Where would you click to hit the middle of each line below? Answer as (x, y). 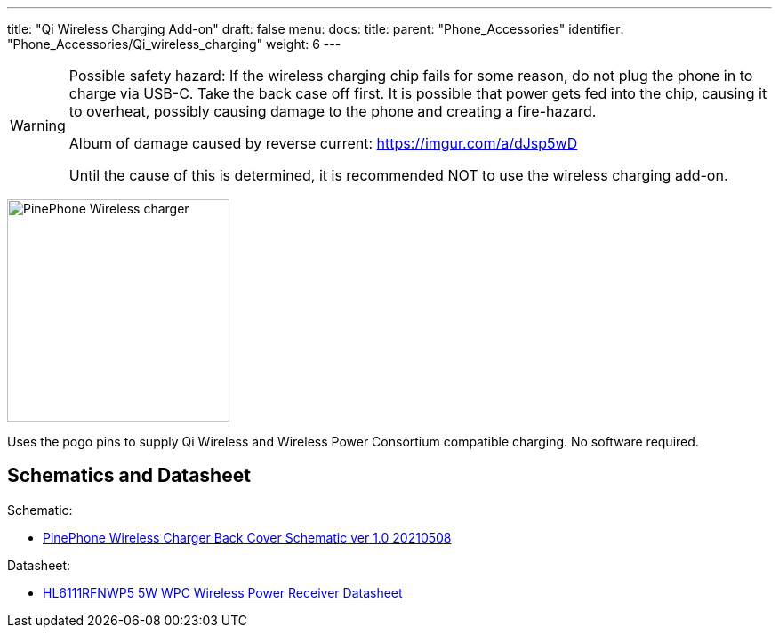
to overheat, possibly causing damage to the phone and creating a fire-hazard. (333, 111)
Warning (38, 125)
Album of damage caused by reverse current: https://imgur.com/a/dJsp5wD (323, 143)
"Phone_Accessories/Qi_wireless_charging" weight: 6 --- (174, 44)
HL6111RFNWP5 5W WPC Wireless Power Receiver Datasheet (223, 592)
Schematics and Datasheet (129, 476)
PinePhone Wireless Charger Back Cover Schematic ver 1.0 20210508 (247, 537)
